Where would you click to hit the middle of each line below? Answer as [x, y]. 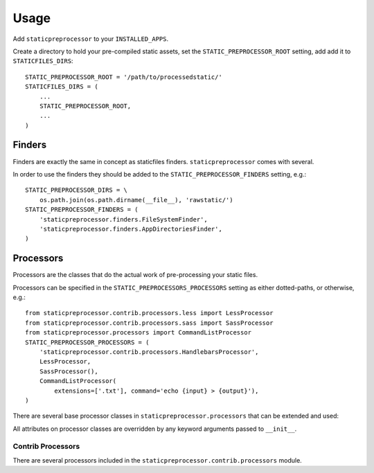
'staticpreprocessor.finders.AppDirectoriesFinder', [131, 229]
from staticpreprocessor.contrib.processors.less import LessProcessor [149, 313]
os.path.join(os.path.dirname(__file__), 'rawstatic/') [136, 200]
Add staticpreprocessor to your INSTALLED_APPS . [91, 39]
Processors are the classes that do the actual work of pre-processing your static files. [135, 275]
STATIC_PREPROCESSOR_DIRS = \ [77, 190]
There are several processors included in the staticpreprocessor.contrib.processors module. [158, 460]
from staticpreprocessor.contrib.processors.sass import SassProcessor [149, 323]
